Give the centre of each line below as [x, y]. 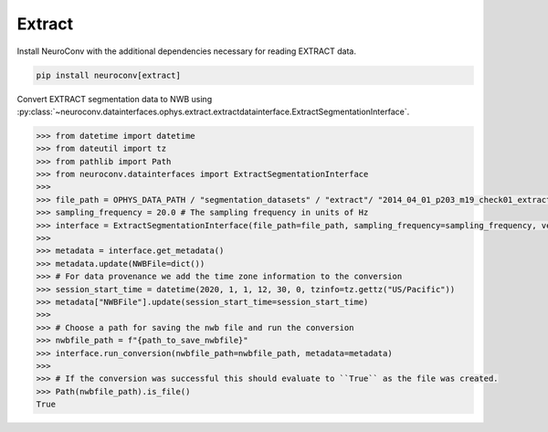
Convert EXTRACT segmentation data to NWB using [115, 99]
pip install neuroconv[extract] [109, 75]
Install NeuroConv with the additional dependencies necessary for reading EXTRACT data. [186, 51]
